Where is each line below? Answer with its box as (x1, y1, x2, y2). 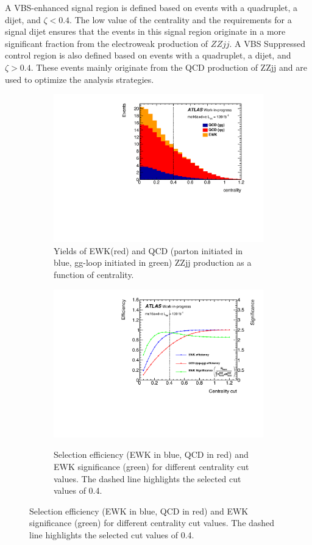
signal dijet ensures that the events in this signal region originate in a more (5, 25, 286, 38)
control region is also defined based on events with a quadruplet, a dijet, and (5, 49, 291, 62)
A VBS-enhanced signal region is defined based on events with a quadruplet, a (5, 1, 298, 13)
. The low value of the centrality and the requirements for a (69, 13, 292, 26)
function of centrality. (54, 268, 134, 281)
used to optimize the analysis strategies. (5, 73, 154, 85)
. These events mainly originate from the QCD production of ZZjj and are (30, 60, 307, 73)
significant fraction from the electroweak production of (5, 37, 208, 49)
